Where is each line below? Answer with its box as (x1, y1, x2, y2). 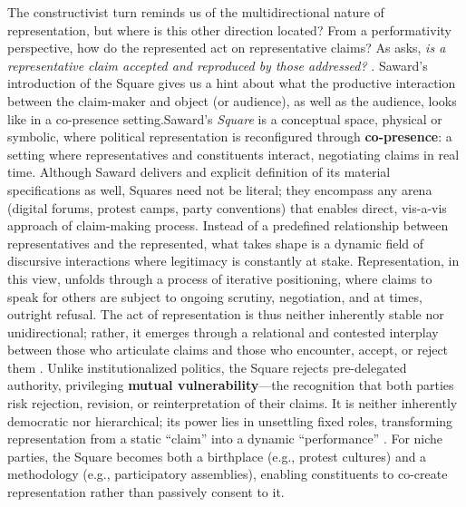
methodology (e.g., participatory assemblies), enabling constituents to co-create (7, 464, 448, 483)
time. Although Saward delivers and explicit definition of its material (7, 162, 391, 181)
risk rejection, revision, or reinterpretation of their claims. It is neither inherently (7, 394, 458, 413)
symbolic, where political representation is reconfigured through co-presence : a (7, 127, 452, 146)
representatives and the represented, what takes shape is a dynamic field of (7, 233, 424, 252)
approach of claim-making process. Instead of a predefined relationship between (7, 216, 449, 235)
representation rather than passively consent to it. (7, 483, 285, 502)
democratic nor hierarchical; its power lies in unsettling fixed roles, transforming (7, 411, 453, 430)
